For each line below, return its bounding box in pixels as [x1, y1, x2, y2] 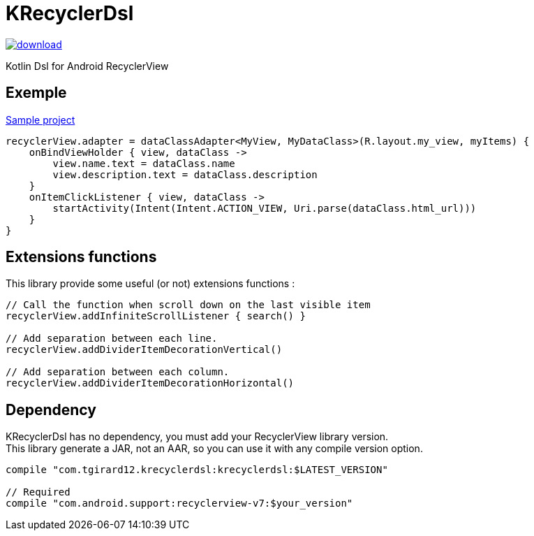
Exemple [6, 84, 67, 102]
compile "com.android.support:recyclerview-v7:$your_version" [6, 498, 353, 509]
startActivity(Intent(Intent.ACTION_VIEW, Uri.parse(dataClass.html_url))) [52, 202, 477, 214]
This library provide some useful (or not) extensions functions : [6, 277, 295, 290]
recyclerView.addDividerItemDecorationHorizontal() [6, 377, 295, 389]
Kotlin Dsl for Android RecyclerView [6, 59, 169, 72]
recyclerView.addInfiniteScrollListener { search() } [6, 310, 306, 322]
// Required [6, 486, 71, 498]
